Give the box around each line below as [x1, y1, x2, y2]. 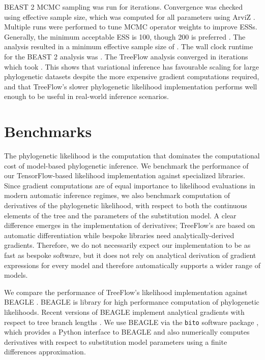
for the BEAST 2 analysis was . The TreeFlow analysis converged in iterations [4, 51, 248, 61]
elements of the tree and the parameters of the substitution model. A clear [4, 210, 237, 220]
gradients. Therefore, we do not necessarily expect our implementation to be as [4, 240, 251, 250]
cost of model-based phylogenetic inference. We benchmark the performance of [4, 160, 249, 171]
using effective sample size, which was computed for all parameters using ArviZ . [4, 11, 255, 22]
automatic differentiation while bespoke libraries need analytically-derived [4, 230, 234, 240]
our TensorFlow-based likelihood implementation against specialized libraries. [4, 170, 246, 181]
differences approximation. [4, 346, 86, 357]
